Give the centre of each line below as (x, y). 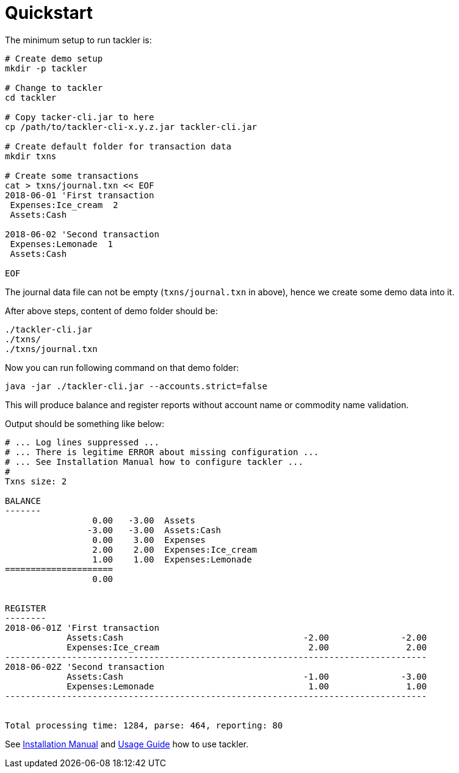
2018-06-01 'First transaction (80, 195)
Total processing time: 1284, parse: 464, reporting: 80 (144, 725)
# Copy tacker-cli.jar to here (80, 117)
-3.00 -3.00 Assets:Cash (154, 530)
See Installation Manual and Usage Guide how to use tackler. (127, 744)
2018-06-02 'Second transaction (82, 234)
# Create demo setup (54, 58)
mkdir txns (31, 156)
